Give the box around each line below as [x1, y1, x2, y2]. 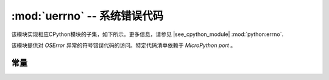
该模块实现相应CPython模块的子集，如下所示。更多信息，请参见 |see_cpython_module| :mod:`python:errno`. [11, 31, 283, 38]
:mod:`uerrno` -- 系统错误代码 [11, 9, 164, 23]
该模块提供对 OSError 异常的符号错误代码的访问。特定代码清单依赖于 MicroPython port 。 [11, 42, 236, 49]
